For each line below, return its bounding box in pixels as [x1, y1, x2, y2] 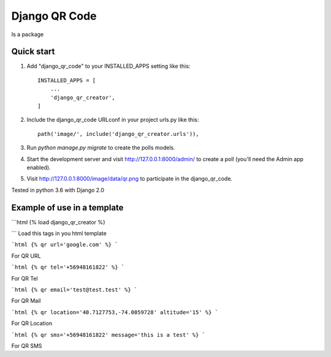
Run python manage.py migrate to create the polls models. [26, 144, 175, 151]
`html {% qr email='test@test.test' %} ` [11, 287, 138, 293]
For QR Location [11, 320, 52, 327]
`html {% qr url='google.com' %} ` [11, 241, 119, 248]
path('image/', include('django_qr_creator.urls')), [37, 130, 199, 137]
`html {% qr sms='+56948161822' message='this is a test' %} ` [11, 331, 205, 338]
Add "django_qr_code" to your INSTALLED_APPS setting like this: [26, 62, 191, 70]
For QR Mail [11, 297, 41, 304]
